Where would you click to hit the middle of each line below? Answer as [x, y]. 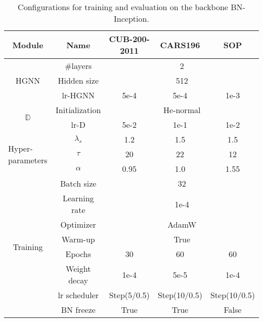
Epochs [78, 254]
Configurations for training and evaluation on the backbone [123, 7]
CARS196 [180, 45]
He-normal [182, 110]
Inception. [131, 19]
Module [28, 45]
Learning [78, 198]
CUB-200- [129, 39]
